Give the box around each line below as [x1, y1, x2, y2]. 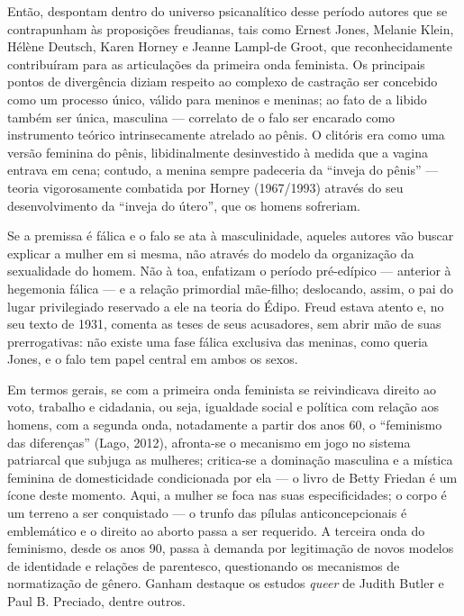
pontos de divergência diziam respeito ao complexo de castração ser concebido [7, 72, 438, 91]
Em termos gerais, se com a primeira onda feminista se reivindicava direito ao [7, 379, 436, 398]
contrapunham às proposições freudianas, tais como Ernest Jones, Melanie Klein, [7, 19, 454, 38]
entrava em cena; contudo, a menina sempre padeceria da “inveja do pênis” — [7, 160, 439, 179]
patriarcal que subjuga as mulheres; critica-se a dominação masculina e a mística [7, 450, 453, 469]
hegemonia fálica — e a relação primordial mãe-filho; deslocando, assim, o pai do [7, 278, 453, 297]
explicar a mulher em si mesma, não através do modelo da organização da [7, 243, 414, 262]
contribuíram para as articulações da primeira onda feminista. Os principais [7, 54, 425, 73]
